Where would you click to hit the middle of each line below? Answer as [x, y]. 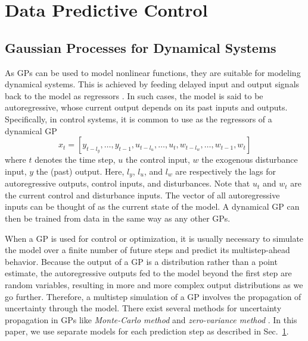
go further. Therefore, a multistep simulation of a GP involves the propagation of [153, 296]
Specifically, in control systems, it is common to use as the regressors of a [139, 119]
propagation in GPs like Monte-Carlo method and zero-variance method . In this [151, 319]
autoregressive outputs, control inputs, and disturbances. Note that [127, 183]
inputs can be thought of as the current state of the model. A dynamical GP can [152, 206]
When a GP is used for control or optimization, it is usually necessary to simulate [154, 238]
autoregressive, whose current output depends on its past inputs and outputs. [146, 107]
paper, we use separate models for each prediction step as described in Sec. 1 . [147, 331]
